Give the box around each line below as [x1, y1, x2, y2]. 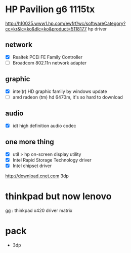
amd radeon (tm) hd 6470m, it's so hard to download [12, 94, 123, 100]
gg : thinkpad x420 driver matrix [5, 207, 72, 213]
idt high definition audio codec [12, 122, 77, 129]
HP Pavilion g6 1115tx [5, 4, 95, 15]
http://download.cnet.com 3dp [5, 173, 69, 179]
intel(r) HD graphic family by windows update [12, 88, 107, 94]
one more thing [5, 138, 54, 146]
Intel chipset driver [12, 163, 52, 169]
